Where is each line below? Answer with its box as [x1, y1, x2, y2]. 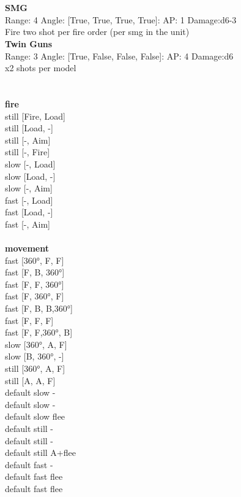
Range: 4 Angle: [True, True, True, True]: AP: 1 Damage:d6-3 [5, 13, 237, 26]
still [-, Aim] [5, 133, 51, 146]
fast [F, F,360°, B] [5, 326, 73, 339]
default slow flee [5, 410, 65, 423]
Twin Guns [5, 37, 53, 50]
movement [5, 242, 49, 255]
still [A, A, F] [5, 374, 56, 387]
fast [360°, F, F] [5, 253, 64, 266]
